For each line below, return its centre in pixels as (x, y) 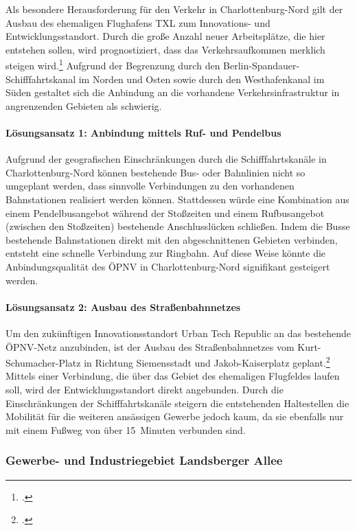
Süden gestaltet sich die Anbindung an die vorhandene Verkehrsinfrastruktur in (173, 92)
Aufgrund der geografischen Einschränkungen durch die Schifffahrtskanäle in (166, 159)
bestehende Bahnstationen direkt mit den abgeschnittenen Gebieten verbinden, (172, 239)
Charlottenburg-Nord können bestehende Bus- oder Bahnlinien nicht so (156, 172)
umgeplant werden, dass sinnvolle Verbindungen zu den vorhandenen (150, 186)
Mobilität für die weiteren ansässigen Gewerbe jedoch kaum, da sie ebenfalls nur (175, 416)
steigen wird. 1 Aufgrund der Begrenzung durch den (113, 65)
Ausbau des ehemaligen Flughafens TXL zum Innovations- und (138, 22)
